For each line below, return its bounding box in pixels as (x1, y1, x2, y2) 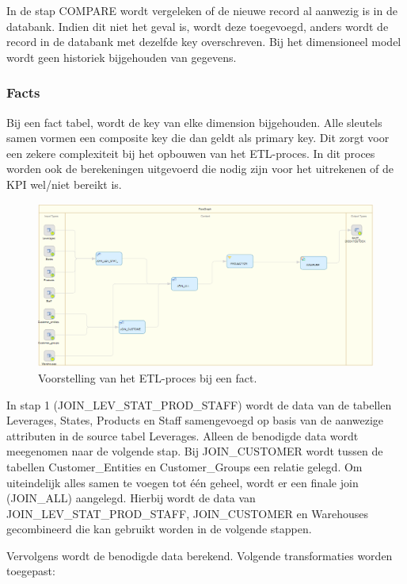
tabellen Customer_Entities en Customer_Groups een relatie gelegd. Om (6, 458, 363, 474)
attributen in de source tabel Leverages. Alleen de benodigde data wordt (6, 427, 359, 444)
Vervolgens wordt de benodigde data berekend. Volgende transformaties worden (6, 547, 393, 563)
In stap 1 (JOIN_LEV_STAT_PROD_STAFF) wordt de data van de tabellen (6, 396, 392, 413)
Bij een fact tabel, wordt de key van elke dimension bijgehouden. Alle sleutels (6, 113, 382, 130)
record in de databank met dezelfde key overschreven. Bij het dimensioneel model (6, 33, 401, 50)
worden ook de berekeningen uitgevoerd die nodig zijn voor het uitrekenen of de (6, 160, 394, 177)
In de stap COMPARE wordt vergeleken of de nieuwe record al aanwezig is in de (6, 2, 397, 18)
